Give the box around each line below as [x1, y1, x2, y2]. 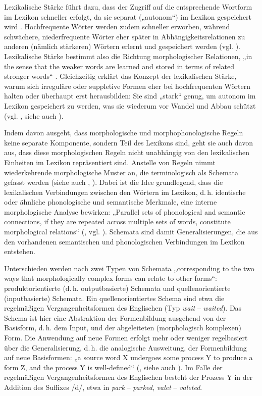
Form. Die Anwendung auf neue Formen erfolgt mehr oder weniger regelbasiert [4, 332, 248, 342]
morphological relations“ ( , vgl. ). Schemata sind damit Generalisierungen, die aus [4, 226, 258, 237]
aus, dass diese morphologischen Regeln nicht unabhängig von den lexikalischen [4, 147, 250, 158]
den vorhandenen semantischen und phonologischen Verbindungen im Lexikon [4, 236, 245, 246]
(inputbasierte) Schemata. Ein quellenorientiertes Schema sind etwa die [4, 292, 225, 303]
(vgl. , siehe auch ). [4, 110, 64, 121]
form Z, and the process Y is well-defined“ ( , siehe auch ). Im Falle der [4, 362, 223, 372]
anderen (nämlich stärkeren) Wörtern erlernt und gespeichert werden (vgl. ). [4, 41, 240, 52]
